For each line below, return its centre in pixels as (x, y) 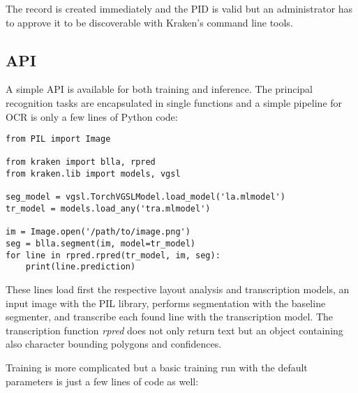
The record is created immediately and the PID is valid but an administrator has (179, 8)
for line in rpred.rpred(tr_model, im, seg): (113, 255)
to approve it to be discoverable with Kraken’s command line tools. (149, 22)
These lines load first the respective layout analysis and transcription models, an (178, 289)
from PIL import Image (58, 139)
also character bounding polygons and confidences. (114, 344)
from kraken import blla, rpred (81, 162)
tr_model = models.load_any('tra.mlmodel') (108, 209)
